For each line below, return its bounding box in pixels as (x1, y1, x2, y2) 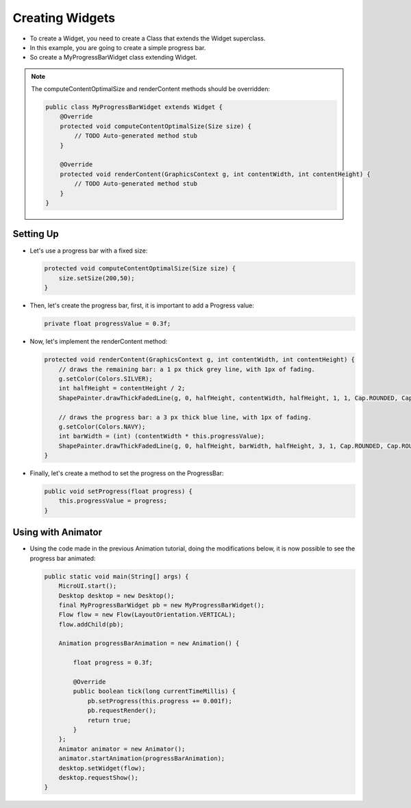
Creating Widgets (12, 10, 116, 25)
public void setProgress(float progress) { (44, 488, 193, 496)
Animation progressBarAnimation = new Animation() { (58, 640, 240, 647)
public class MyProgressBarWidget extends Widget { (45, 103, 223, 111)
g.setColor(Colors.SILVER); (58, 375, 153, 383)
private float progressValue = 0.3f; (44, 320, 171, 328)
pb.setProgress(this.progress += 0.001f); (87, 697, 232, 705)
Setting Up (12, 228, 60, 240)
